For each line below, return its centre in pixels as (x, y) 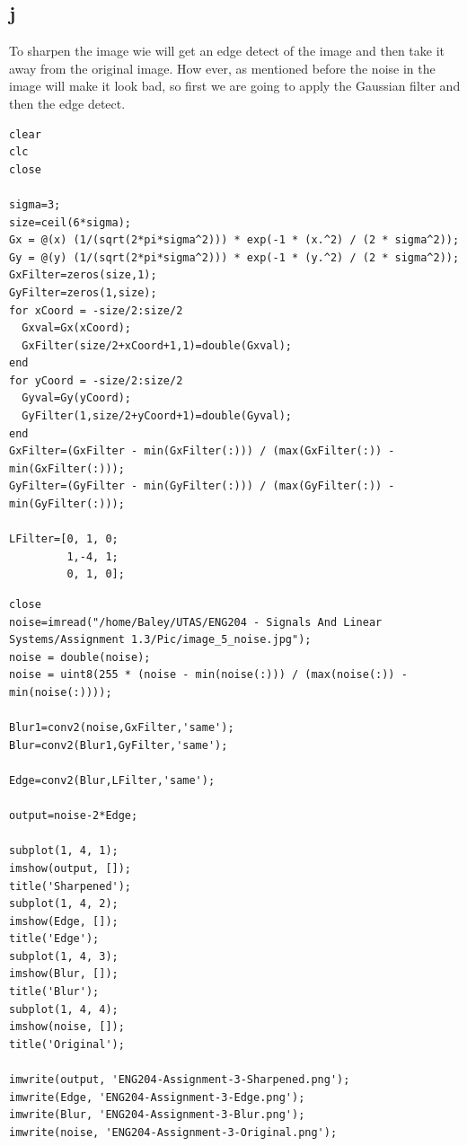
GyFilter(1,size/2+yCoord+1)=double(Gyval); (157, 416)
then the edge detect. (67, 103)
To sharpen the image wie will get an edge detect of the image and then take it (227, 51)
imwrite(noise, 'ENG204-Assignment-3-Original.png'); (173, 1132)
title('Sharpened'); (70, 886)
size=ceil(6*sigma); (70, 222)
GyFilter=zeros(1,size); (83, 292)
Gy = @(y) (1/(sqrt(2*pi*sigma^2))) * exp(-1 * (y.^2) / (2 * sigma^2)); (234, 257)
